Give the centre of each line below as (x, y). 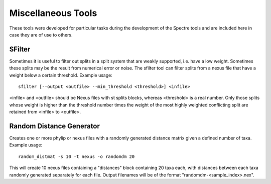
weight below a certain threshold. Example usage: (61, 75)
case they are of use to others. (41, 34)
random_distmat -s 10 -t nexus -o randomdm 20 (77, 156)
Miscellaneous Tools (53, 13)
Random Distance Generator (54, 126)
